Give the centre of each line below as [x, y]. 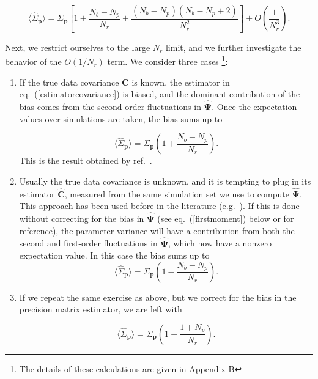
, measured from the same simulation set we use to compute [177, 193]
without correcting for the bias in [82, 219]
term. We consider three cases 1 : [168, 61]
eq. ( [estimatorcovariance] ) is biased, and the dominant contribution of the [160, 94]
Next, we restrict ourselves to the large [78, 47]
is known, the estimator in [181, 82]
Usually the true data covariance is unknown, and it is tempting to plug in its [165, 181]
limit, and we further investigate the [233, 47]
